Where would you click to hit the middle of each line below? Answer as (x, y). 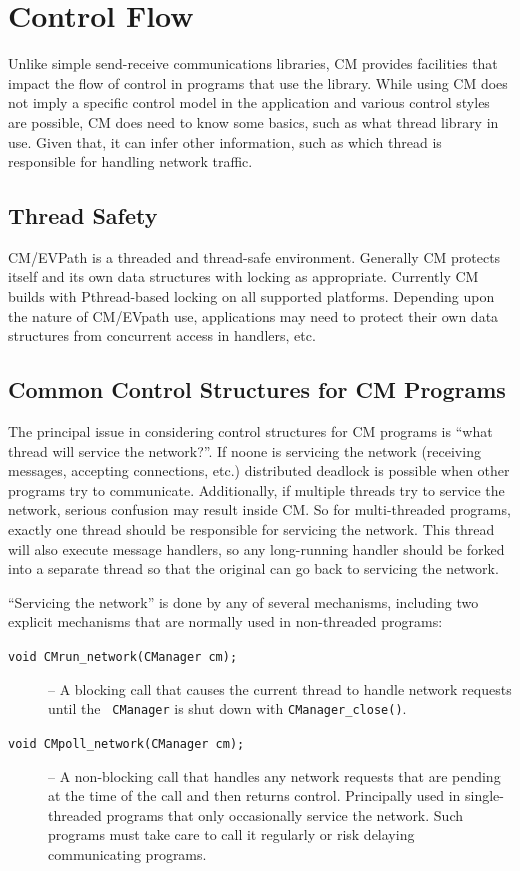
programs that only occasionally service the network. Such (284, 814)
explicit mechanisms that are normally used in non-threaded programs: (225, 621)
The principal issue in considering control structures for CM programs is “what (250, 431)
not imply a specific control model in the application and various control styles (249, 102)
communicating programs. (127, 853)
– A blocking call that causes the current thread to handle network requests (280, 688)
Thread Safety (83, 215)
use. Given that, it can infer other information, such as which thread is (225, 141)
